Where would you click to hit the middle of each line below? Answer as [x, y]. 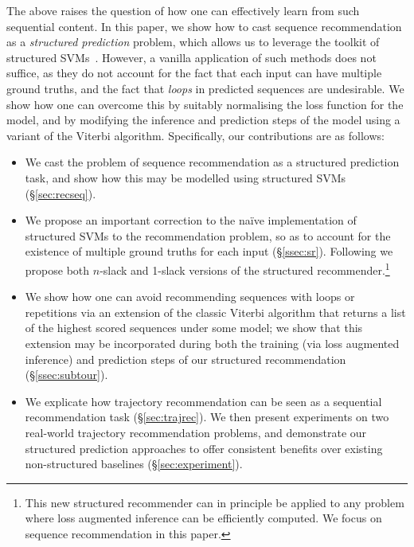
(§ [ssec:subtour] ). [66, 375]
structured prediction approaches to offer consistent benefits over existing [204, 448]
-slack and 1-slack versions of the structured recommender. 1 [245, 268]
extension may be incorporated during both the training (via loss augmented [212, 343]
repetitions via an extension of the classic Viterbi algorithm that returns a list [215, 312]
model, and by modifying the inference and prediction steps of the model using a [203, 120]
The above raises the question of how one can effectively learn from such [183, 10]
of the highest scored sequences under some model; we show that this [194, 328]
